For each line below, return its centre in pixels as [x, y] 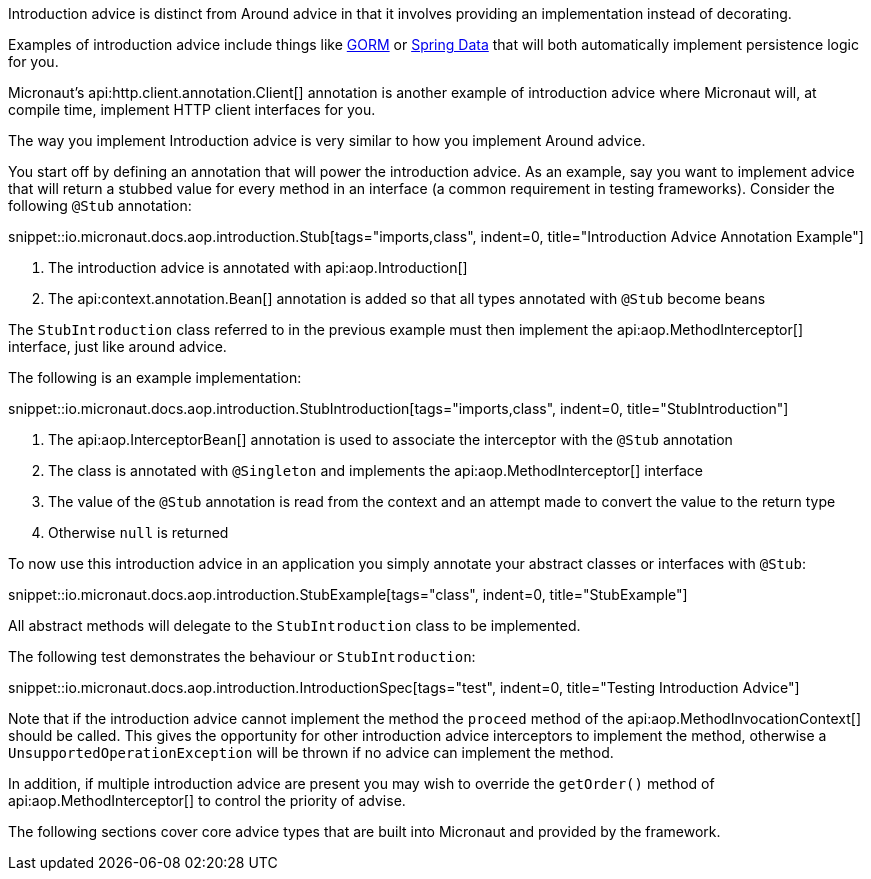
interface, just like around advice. [117, 346]
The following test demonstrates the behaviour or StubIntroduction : [242, 656]
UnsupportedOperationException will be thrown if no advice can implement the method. [311, 752]
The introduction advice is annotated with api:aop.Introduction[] [258, 267]
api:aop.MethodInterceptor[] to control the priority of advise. [207, 800]
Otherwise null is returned [138, 532]
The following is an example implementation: [155, 377]
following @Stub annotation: [100, 205]
